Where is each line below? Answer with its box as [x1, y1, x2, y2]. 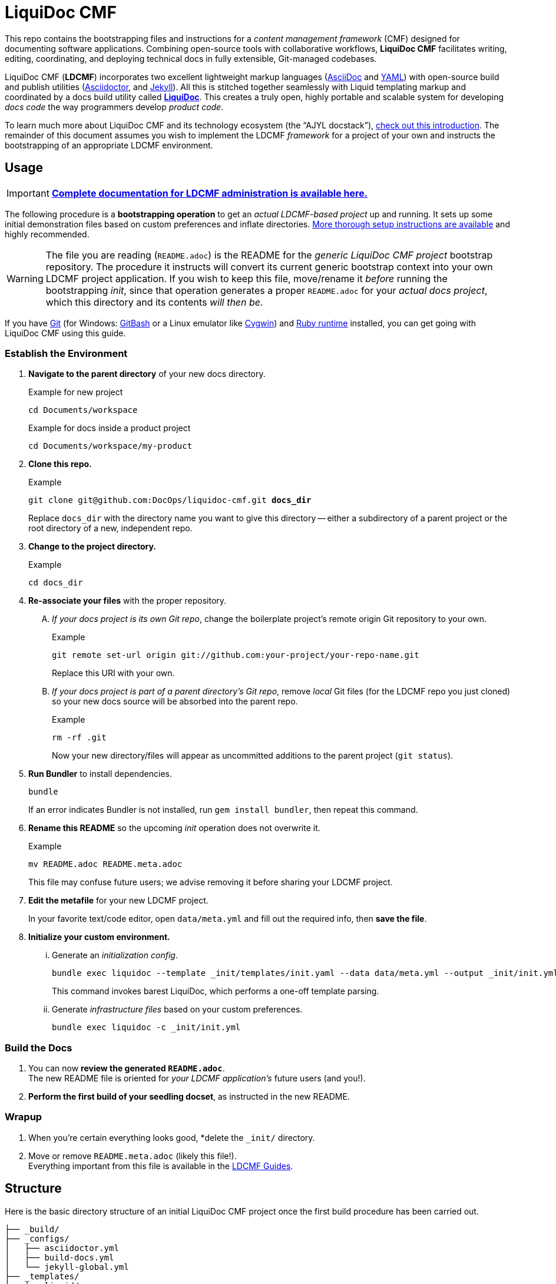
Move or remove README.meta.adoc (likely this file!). [28, 1150, 237, 1161]
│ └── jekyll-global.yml [5, 1262, 129, 1272]
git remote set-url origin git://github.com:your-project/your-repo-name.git [52, 650, 419, 660]
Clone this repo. [28, 459, 92, 469]
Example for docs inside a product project [28, 423, 191, 433]
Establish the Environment [5, 347, 128, 359]
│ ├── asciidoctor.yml [5, 1243, 119, 1253]
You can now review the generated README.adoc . [28, 1063, 225, 1074]
